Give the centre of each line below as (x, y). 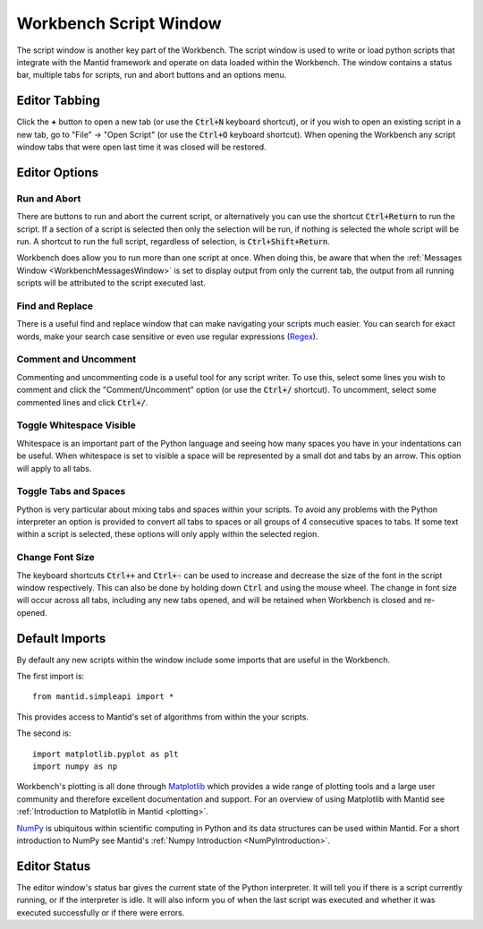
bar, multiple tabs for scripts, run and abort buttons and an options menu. (152, 75)
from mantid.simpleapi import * (103, 697)
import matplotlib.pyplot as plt (106, 754)
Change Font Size (56, 558)
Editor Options (58, 172)
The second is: (44, 733)
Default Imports (61, 639)
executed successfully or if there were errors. (101, 912)
